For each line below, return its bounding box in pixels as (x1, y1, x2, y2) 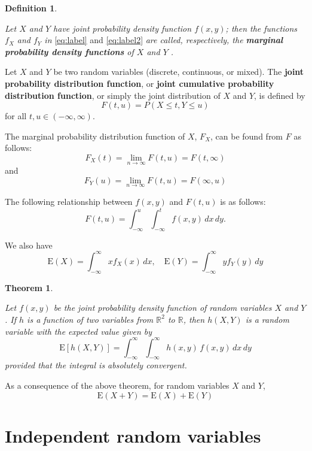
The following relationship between (5, 195, 133, 207)
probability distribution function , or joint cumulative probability (5, 77, 274, 89)
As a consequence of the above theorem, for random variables (5, 379, 230, 392)
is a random (245, 313, 289, 325)
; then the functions (225, 22, 298, 34)
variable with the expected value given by (5, 325, 152, 337)
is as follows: (220, 195, 266, 207)
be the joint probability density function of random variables (53, 301, 272, 314)
